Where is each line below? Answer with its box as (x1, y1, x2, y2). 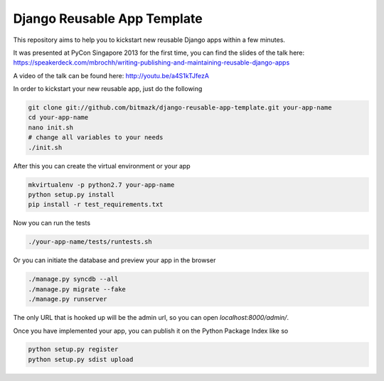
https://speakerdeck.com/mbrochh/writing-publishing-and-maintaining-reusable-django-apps (13, 58, 290, 67)
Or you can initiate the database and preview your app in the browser (13, 256, 216, 264)
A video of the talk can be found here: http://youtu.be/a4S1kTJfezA (13, 71, 210, 80)
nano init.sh (28, 123, 74, 132)
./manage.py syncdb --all (28, 275, 119, 284)
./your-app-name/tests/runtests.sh (28, 238, 152, 246)
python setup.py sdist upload (28, 355, 134, 363)
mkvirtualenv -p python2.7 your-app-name (28, 181, 175, 188)
